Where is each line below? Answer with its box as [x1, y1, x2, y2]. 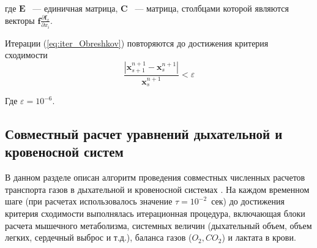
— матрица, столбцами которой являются [135, 2, 289, 14]
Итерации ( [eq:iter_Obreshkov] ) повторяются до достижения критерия [5, 36, 269, 49]
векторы [5, 13, 35, 26]
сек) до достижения [211, 195, 285, 208]
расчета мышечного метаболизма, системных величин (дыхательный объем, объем [5, 219, 312, 231]
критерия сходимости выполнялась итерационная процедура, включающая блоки [5, 207, 305, 220]
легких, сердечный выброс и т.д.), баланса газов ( [5, 231, 192, 244]
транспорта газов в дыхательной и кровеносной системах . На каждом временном [5, 182, 310, 195]
